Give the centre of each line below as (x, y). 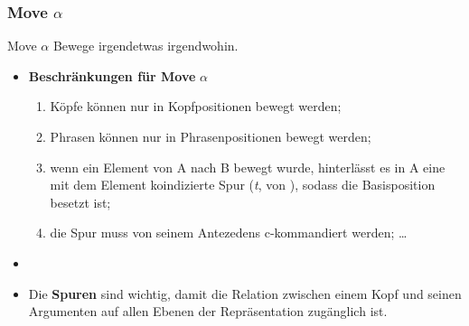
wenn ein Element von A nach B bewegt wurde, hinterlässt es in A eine (248, 167)
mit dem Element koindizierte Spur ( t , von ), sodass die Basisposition (243, 185)
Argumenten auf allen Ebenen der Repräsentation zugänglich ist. (208, 311)
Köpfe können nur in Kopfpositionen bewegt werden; (196, 106)
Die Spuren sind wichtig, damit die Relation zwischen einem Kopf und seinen (245, 293)
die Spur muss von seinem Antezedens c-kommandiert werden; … (229, 233)
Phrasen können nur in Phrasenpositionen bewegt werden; (211, 136)
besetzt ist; (80, 202)
